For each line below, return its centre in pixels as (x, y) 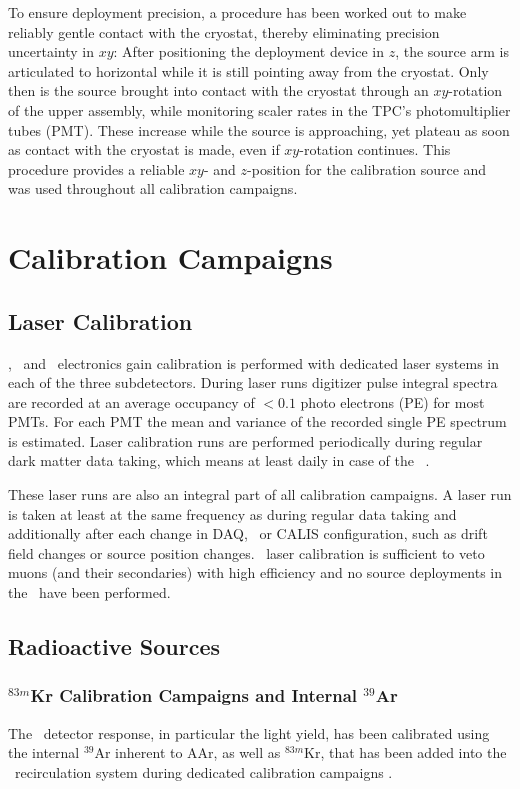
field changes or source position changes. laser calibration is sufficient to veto (246, 552)
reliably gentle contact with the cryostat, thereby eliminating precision (224, 31)
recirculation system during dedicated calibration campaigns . (203, 771)
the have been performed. (89, 592)
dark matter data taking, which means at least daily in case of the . (219, 460)
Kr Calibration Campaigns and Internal (194, 695)
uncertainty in (51, 51)
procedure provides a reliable (96, 168)
